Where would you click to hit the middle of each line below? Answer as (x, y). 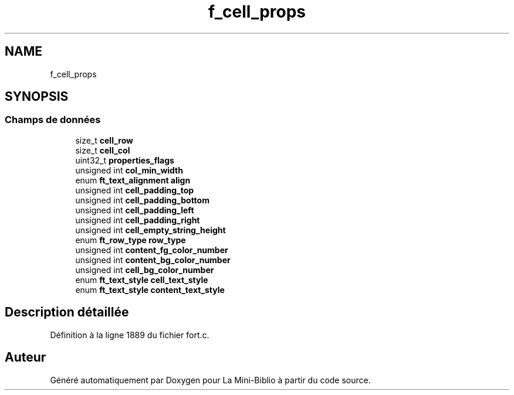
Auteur (26, 357)
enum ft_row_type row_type (131, 240)
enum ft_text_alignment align (133, 180)
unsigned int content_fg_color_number (152, 250)
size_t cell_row (104, 140)
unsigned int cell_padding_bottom (142, 200)
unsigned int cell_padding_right (138, 220)
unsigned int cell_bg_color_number (145, 270)
